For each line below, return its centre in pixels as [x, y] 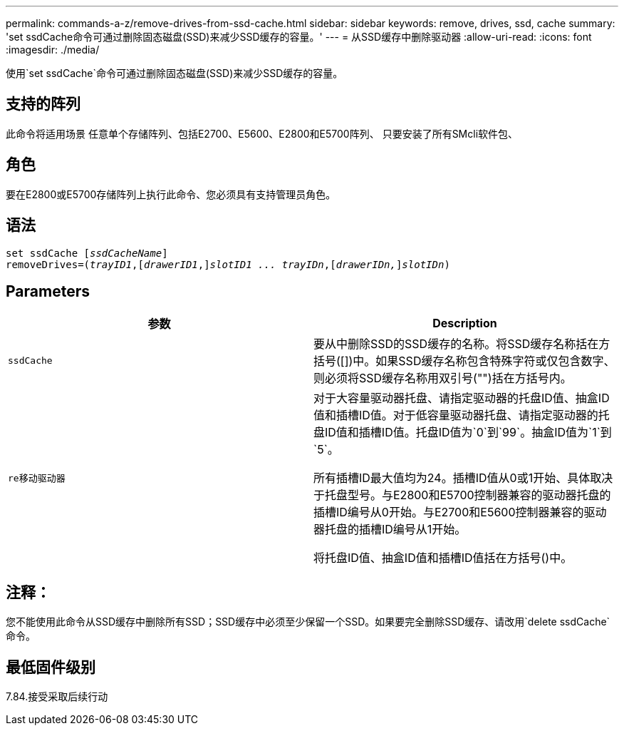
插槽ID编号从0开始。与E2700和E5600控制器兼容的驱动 [460, 512]
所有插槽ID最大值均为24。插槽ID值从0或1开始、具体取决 [463, 478]
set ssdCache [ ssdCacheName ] [87, 253]
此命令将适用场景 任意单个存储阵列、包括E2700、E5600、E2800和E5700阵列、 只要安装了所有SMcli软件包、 [262, 133]
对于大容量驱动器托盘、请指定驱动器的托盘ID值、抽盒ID [462, 398]
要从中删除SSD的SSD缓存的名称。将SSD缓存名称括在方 [462, 344]
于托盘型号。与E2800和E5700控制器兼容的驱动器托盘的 [462, 495]
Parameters [48, 291]
